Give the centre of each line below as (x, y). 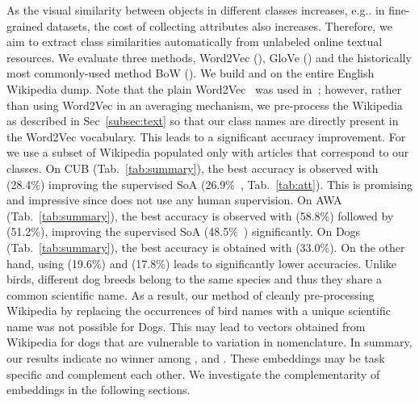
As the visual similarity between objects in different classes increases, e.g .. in (196, 10)
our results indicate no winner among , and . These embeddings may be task (196, 358)
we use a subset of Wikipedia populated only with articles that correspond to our (208, 152)
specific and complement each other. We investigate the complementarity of (193, 374)
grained (25, 25)
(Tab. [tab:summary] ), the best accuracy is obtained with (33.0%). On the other (206, 247)
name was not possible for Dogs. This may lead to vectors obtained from (186, 326)
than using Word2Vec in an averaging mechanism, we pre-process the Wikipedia (205, 105)
